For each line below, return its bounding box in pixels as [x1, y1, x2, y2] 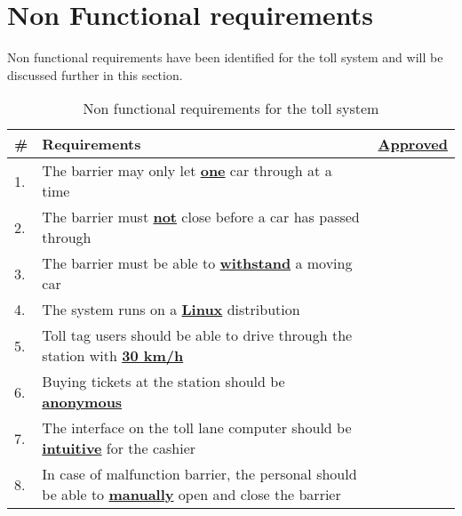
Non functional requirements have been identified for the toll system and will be [7, 48, 443, 67]
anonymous [42, 391, 123, 413]
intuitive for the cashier [42, 438, 196, 459]
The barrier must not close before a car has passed [42, 206, 360, 228]
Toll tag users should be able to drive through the [42, 325, 353, 346]
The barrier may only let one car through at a [42, 160, 332, 181]
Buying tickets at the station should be [42, 371, 285, 392]
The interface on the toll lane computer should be [42, 417, 352, 439]
